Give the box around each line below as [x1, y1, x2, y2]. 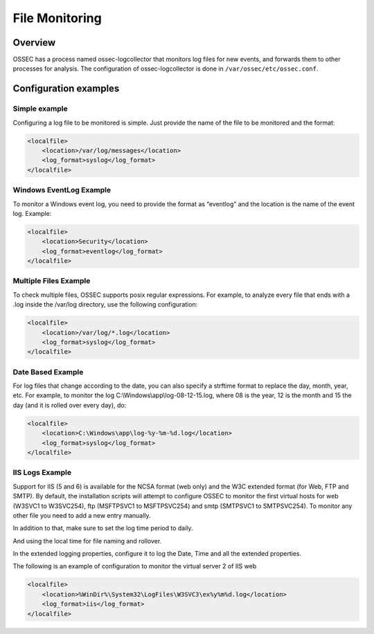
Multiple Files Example [12, 276, 91, 286]
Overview [12, 37, 56, 48]
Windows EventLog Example [12, 185, 111, 195]
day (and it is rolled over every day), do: [12, 401, 127, 409]
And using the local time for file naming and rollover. [12, 536, 162, 545]
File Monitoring [12, 10, 102, 26]
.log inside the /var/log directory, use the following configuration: [12, 300, 198, 309]
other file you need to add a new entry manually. [12, 511, 152, 519]
